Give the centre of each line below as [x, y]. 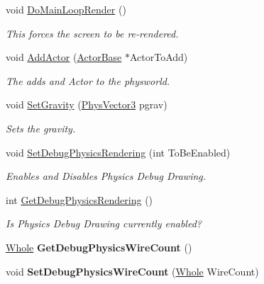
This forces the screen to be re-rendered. [92, 33]
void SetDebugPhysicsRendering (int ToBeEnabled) [118, 152]
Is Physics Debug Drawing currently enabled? [104, 223]
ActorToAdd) [159, 57]
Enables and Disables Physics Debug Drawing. [106, 176]
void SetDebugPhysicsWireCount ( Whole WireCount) [132, 271]
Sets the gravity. [41, 128]
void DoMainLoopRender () [66, 9]
